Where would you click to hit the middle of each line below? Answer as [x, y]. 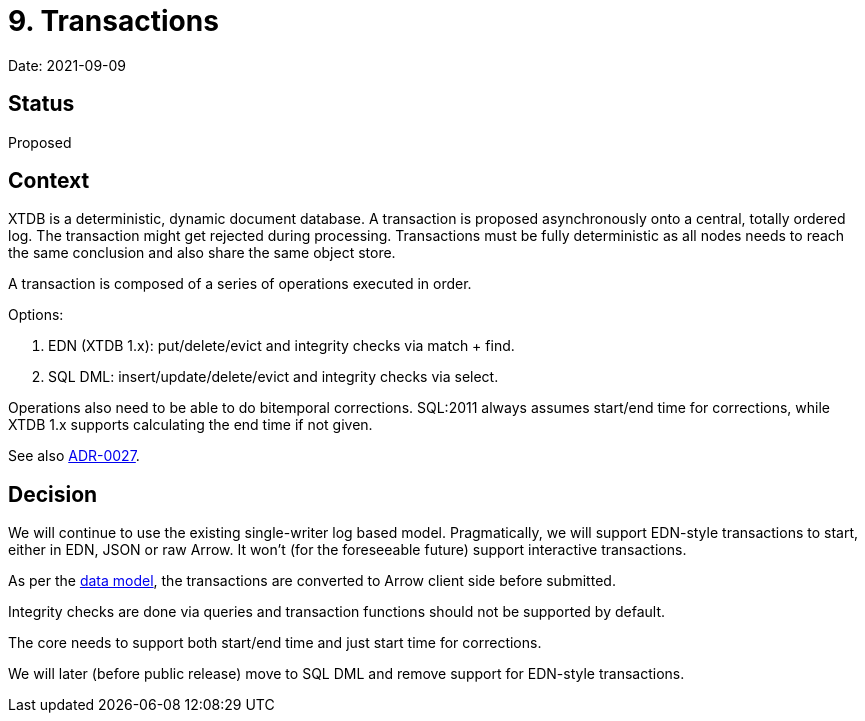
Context [49, 181]
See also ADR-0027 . [74, 456]
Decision [53, 494]
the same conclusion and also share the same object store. [202, 253]
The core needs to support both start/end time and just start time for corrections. [275, 643]
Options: [36, 315]
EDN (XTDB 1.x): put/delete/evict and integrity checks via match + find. [281, 346]
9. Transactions [113, 21]
